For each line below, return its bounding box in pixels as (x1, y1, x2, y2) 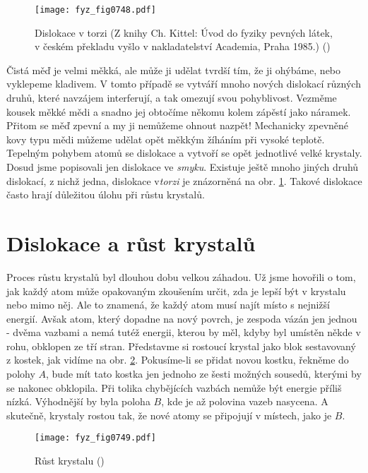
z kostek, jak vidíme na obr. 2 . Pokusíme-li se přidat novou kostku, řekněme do (6, 352, 349, 367)
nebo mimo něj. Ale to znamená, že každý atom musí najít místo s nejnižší (6, 297, 330, 312)
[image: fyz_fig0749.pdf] (35, 433, 156, 443)
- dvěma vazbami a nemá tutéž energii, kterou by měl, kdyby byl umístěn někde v (6, 325, 361, 340)
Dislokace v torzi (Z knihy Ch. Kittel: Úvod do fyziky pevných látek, (35, 25, 333, 40)
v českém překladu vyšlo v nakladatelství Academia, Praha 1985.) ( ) (35, 39, 331, 54)
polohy (6, 366, 35, 381)
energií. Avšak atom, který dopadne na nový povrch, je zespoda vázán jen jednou (6, 311, 357, 325)
